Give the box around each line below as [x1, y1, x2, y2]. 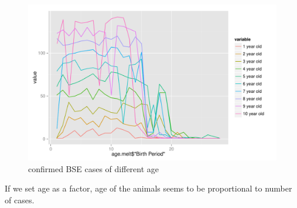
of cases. [5, 193, 35, 206]
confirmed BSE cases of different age [28, 162, 159, 175]
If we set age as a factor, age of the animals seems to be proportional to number [5, 182, 292, 194]
